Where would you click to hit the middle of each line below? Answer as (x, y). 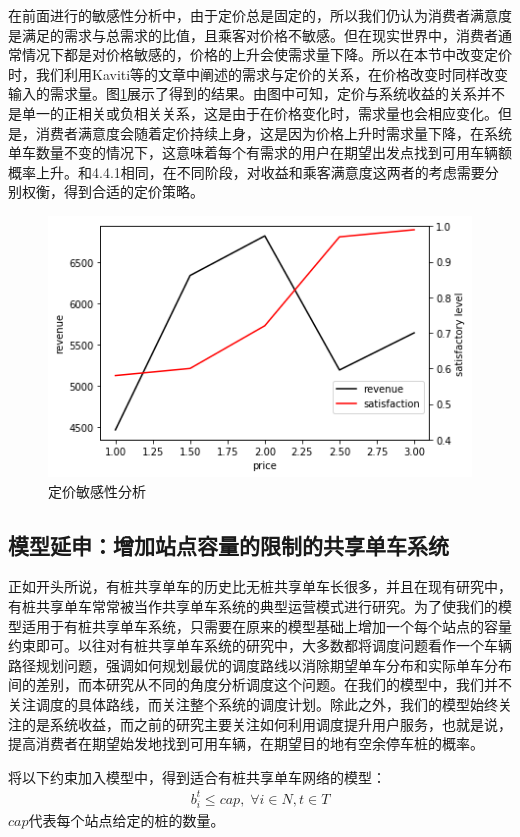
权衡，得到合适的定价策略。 (112, 191)
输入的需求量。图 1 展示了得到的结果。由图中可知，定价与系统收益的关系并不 (256, 93)
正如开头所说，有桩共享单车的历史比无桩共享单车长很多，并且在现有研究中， (260, 586)
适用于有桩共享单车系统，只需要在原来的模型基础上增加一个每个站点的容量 (266, 625)
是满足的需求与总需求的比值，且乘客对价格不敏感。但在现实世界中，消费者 (253, 34)
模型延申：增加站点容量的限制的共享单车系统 (228, 544)
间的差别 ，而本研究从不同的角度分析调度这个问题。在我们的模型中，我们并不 (260, 684)
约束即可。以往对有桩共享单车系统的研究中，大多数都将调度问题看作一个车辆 (260, 645)
